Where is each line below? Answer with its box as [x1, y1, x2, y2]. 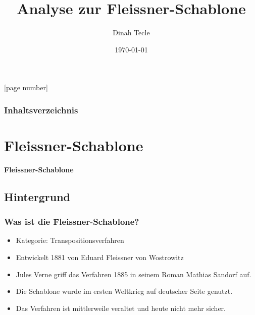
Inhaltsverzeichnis [4, 103, 78, 116]
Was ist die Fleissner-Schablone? [4, 215, 139, 228]
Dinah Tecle [113, 27, 150, 38]
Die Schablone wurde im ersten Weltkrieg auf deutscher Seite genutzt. [16, 286, 233, 296]
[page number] [4, 82, 48, 93]
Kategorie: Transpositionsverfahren [16, 235, 124, 245]
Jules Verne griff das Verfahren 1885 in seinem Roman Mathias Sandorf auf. [16, 269, 251, 279]
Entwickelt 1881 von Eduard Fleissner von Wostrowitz [16, 252, 184, 263]
